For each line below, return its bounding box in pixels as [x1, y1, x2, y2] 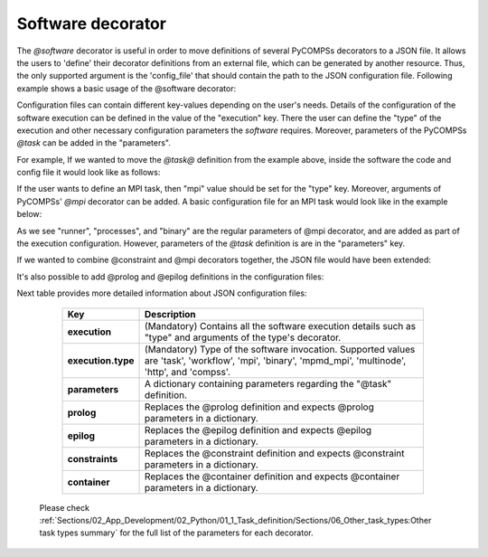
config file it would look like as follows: [16, 167, 161, 178]
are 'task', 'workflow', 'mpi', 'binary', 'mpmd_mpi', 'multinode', [145, 354, 407, 366]
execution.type [67, 354, 135, 366]
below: [16, 209, 42, 220]
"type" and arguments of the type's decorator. [145, 331, 342, 344]
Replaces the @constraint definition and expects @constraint [145, 447, 405, 459]
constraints [67, 452, 118, 465]
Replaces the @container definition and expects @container [145, 470, 400, 483]
